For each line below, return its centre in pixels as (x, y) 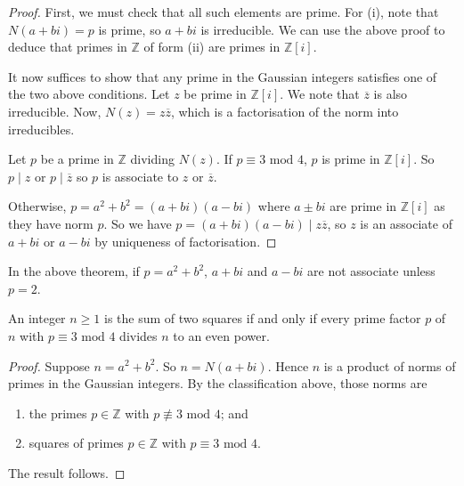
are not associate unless (371, 271)
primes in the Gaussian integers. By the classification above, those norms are (218, 383)
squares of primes (76, 443)
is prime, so (130, 29)
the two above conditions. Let (89, 94)
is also (391, 94)
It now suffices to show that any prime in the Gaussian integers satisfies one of (223, 76)
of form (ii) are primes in (212, 47)
